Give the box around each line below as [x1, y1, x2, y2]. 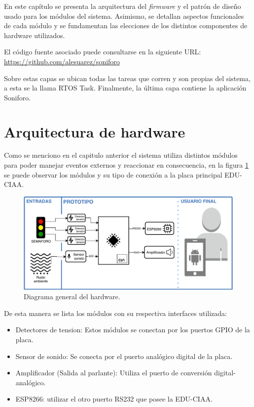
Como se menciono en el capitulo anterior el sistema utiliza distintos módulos [4, 150, 238, 160]
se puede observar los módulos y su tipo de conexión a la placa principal [4, 169, 222, 180]
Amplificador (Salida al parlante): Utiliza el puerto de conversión [15, 367, 212, 378]
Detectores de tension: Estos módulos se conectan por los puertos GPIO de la [15, 324, 250, 335]
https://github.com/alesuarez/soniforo [4, 56, 120, 66]
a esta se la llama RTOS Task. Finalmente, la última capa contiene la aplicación [4, 83, 247, 93]
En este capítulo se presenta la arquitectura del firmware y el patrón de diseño [4, 1, 241, 11]
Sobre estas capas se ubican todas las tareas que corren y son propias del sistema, [4, 73, 251, 83]
